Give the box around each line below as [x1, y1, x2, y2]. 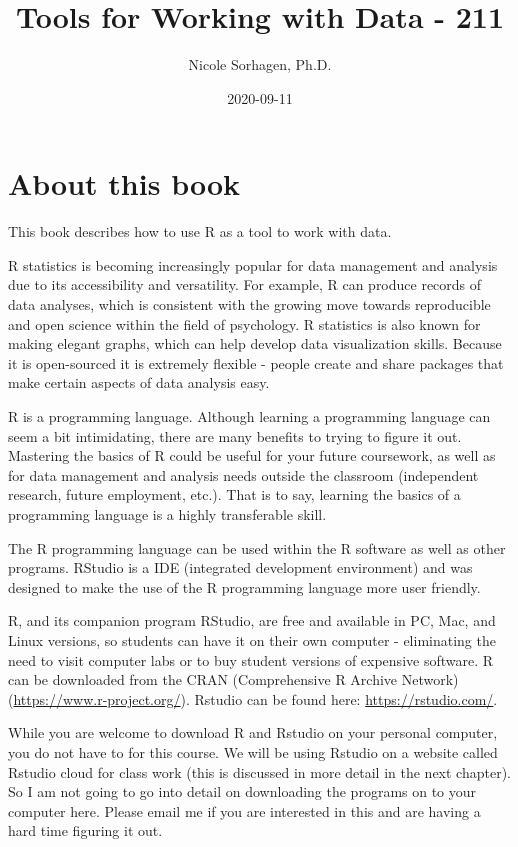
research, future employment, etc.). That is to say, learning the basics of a [8, 484, 461, 505]
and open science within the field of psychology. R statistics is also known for [8, 313, 481, 334]
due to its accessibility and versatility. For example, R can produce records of [8, 274, 482, 295]
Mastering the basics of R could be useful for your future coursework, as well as [8, 445, 496, 466]
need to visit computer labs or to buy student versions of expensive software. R [8, 649, 494, 670]
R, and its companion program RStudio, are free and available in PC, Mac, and [8, 610, 496, 631]
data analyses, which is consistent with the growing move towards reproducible [8, 294, 491, 315]
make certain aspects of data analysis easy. [8, 372, 270, 393]
